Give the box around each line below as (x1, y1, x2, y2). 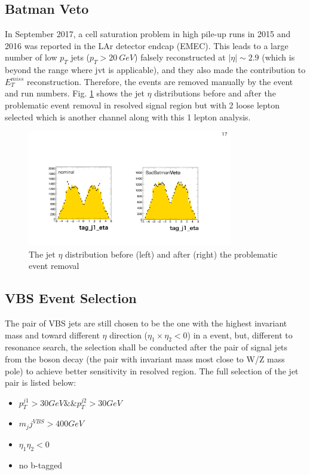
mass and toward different (5, 328, 100, 341)
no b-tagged (19, 458, 63, 471)
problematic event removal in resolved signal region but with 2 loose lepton (5, 98, 280, 111)
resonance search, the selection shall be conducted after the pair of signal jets (5, 341, 288, 353)
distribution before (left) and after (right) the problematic (65, 247, 278, 260)
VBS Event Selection (5, 289, 137, 307)
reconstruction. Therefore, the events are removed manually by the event (27, 75, 293, 87)
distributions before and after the (154, 87, 276, 99)
